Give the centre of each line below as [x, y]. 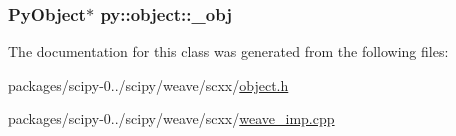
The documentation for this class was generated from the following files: [228, 51]
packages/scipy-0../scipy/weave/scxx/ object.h [148, 84]
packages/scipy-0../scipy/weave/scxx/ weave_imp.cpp [171, 118]
